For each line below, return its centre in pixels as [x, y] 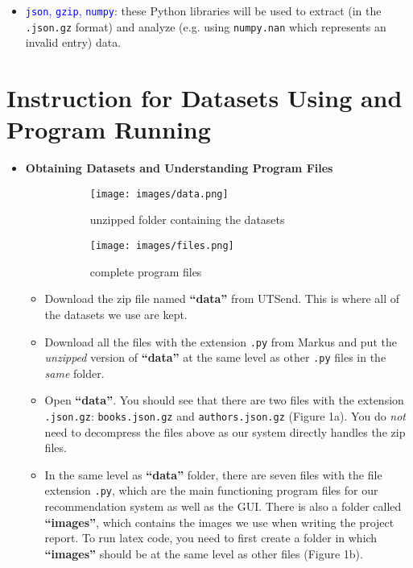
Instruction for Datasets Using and [204, 98]
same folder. [74, 373]
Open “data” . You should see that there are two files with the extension [224, 400]
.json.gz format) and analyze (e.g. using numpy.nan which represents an [206, 26]
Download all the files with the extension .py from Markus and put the [221, 341]
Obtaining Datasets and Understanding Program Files [179, 168]
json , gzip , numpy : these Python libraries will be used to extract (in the [203, 10]
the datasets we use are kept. [116, 314]
